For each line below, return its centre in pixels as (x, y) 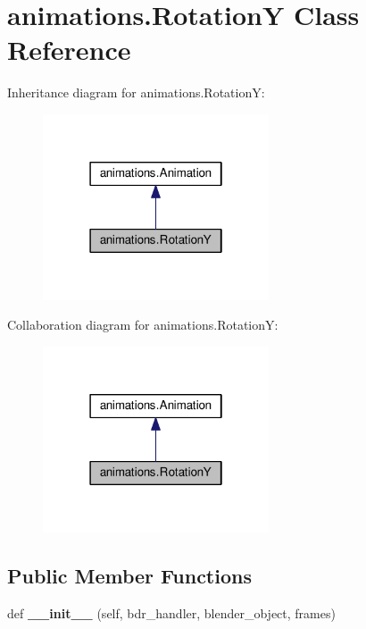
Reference (69, 50)
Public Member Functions (129, 575)
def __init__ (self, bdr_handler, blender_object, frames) (171, 612)
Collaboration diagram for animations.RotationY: (143, 325)
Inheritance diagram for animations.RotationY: (136, 92)
